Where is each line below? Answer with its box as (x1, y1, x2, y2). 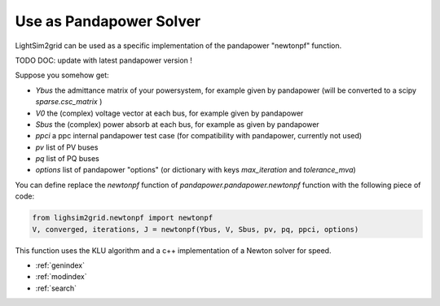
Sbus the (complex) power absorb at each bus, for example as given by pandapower (35, 119, 319, 129)
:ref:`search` (35, 283, 77, 293)
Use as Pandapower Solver (15, 12, 201, 30)
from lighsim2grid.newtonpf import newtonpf (32, 213, 213, 223)
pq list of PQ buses (35, 154, 99, 164)
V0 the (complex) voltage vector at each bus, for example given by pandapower (35, 108, 304, 118)
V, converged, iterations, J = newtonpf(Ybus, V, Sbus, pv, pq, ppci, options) (32, 225, 359, 234)
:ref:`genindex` (35, 260, 86, 270)
